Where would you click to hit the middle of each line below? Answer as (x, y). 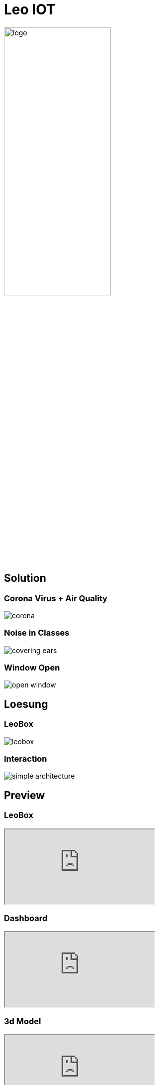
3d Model (23, 1021)
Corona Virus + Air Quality (56, 598)
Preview (25, 795)
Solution (25, 578)
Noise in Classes (37, 633)
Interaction (26, 759)
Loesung (26, 704)
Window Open (32, 668)
